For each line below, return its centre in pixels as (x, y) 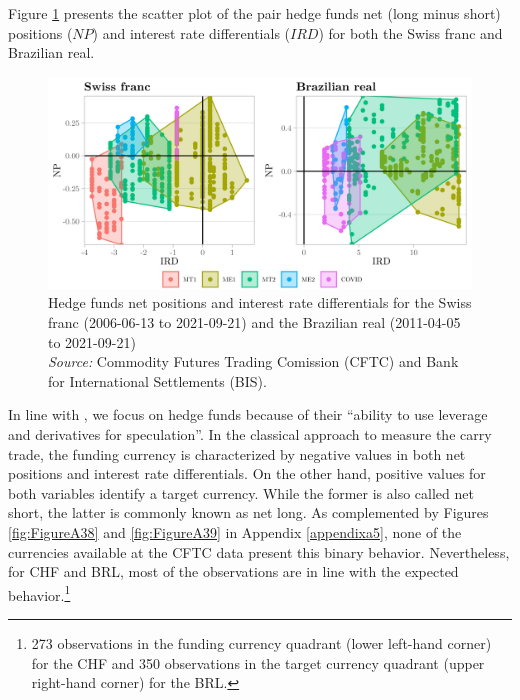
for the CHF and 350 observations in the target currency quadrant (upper (258, 662)
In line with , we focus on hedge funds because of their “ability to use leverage (248, 414)
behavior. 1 (39, 593)
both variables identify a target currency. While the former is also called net (241, 492)
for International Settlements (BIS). (157, 380)
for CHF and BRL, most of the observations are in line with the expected (233, 571)
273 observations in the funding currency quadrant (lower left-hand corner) (261, 642)
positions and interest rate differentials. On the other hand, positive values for (247, 473)
